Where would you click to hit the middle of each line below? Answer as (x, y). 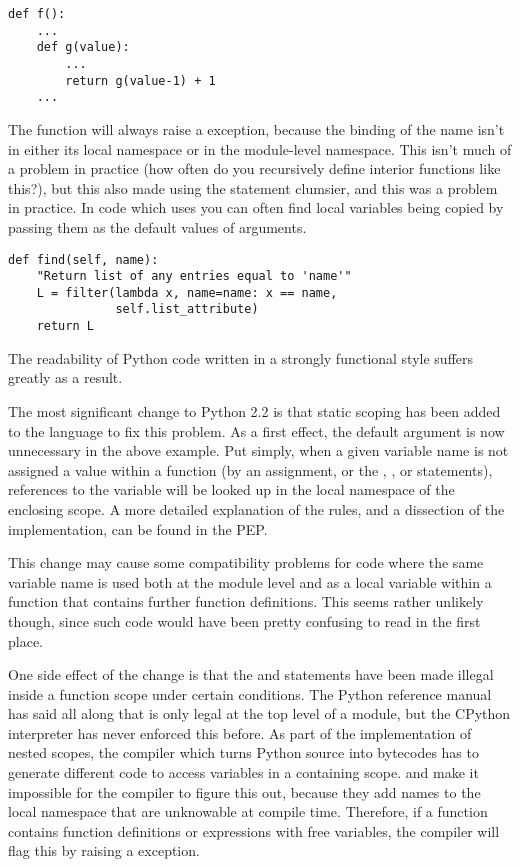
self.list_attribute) (187, 309)
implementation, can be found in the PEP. (138, 528)
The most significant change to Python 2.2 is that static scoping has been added (254, 410)
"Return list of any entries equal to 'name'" (194, 276)
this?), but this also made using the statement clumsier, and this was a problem (253, 187)
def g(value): (83, 47)
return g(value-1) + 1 (140, 80)
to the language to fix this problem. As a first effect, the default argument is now (256, 430)
